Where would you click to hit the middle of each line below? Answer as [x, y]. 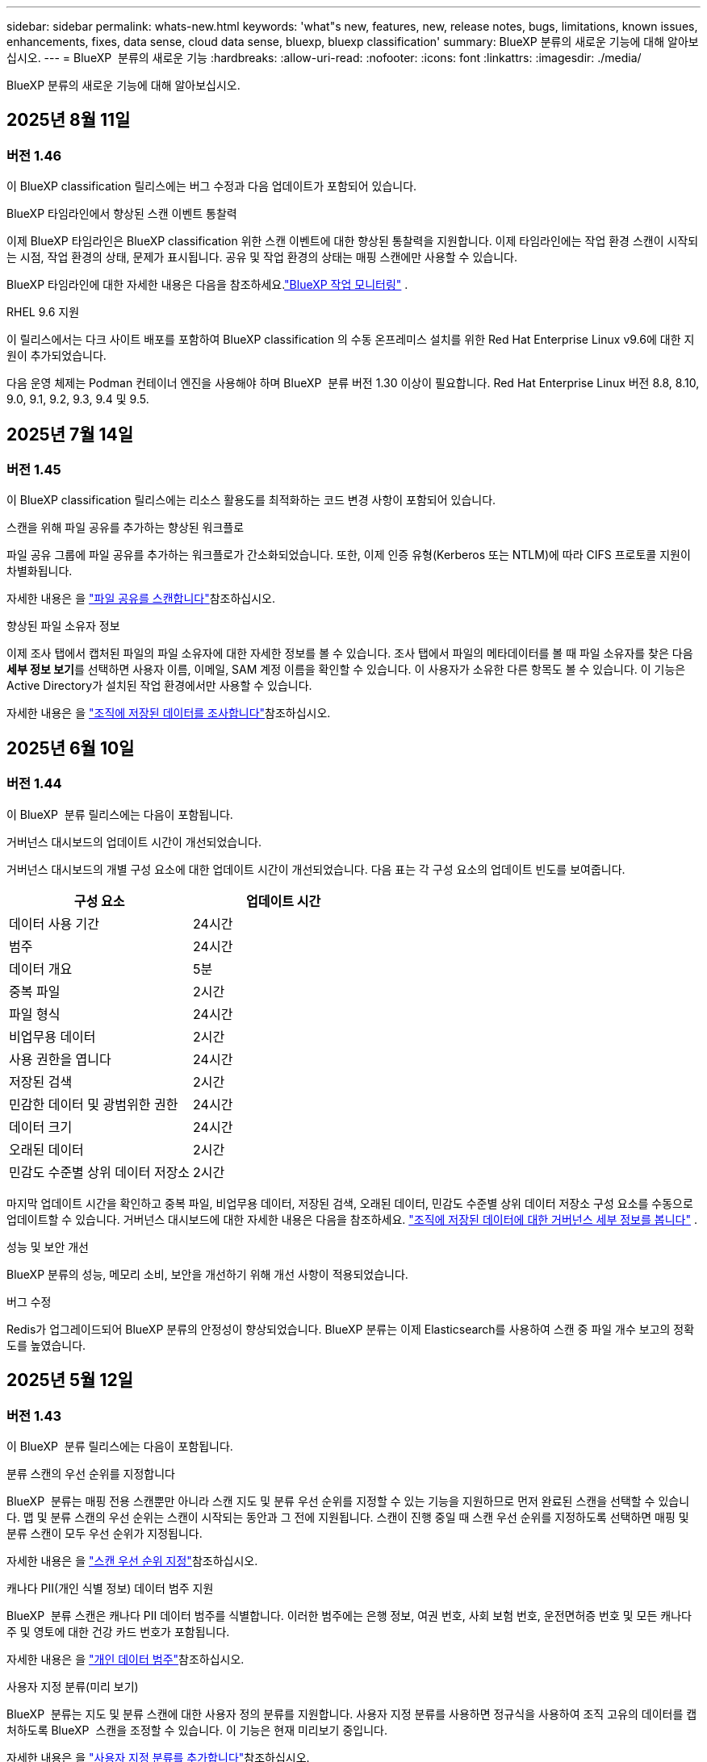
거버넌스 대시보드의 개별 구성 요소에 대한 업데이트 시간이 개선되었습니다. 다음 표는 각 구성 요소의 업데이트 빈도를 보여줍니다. [316, 869]
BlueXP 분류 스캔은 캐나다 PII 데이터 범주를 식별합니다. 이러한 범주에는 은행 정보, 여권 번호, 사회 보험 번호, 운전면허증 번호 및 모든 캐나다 [349, 1615]
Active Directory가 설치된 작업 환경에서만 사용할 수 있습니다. [159, 686]
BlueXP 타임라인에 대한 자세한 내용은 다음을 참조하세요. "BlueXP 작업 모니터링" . [207, 285]
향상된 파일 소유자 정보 [63, 626]
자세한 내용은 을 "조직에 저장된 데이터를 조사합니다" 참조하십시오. [169, 713]
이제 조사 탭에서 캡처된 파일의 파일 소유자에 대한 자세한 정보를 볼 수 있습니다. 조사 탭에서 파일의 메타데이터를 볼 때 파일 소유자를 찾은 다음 [350, 653]
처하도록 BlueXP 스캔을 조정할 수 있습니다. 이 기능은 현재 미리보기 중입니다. [197, 1730]
